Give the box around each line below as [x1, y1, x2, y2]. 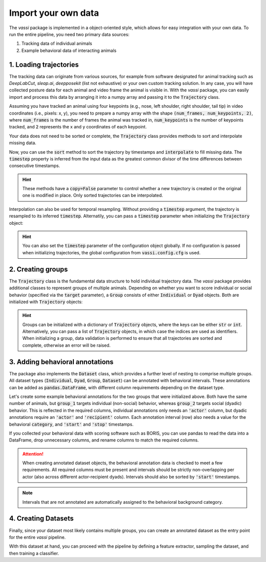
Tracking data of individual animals [21, 40, 92, 46]
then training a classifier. [9, 550, 59, 556]
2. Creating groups [9, 265, 68, 274]
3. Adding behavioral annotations [9, 358, 114, 366]
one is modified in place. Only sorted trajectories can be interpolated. [22, 193, 163, 199]
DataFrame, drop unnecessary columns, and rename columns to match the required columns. [9, 437, 199, 443]
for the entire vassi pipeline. [9, 534, 66, 540]
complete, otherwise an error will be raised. [22, 342, 111, 348]
